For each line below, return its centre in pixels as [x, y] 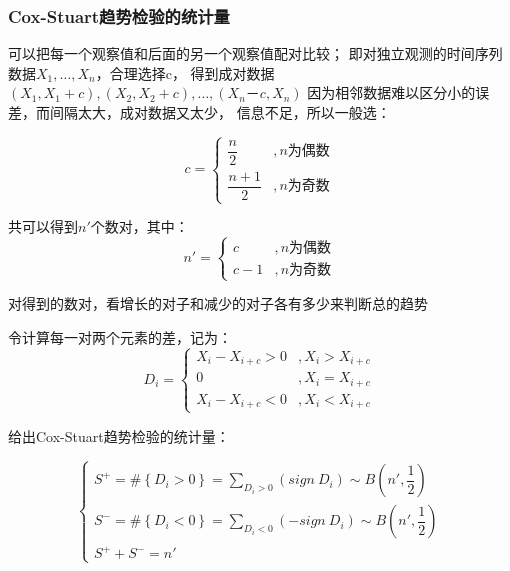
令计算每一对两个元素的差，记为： [120, 337]
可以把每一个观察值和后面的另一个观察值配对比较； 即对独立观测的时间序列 [255, 53]
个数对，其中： [139, 226]
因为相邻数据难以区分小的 [391, 92]
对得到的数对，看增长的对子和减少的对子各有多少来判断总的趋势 [218, 303]
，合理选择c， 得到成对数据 [185, 72]
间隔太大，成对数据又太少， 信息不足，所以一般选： [220, 112]
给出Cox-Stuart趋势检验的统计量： [119, 435]
